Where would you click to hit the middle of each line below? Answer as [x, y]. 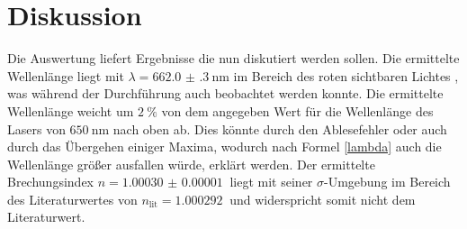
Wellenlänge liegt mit [66, 75]
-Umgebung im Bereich [387, 182]
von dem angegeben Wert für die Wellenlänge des [297, 110]
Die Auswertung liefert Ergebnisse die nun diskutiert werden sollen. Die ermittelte [233, 58]
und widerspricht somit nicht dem [323, 199]
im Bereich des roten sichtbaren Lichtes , [346, 75]
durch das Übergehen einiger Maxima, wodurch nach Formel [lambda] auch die [225, 147]
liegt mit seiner [271, 182]
